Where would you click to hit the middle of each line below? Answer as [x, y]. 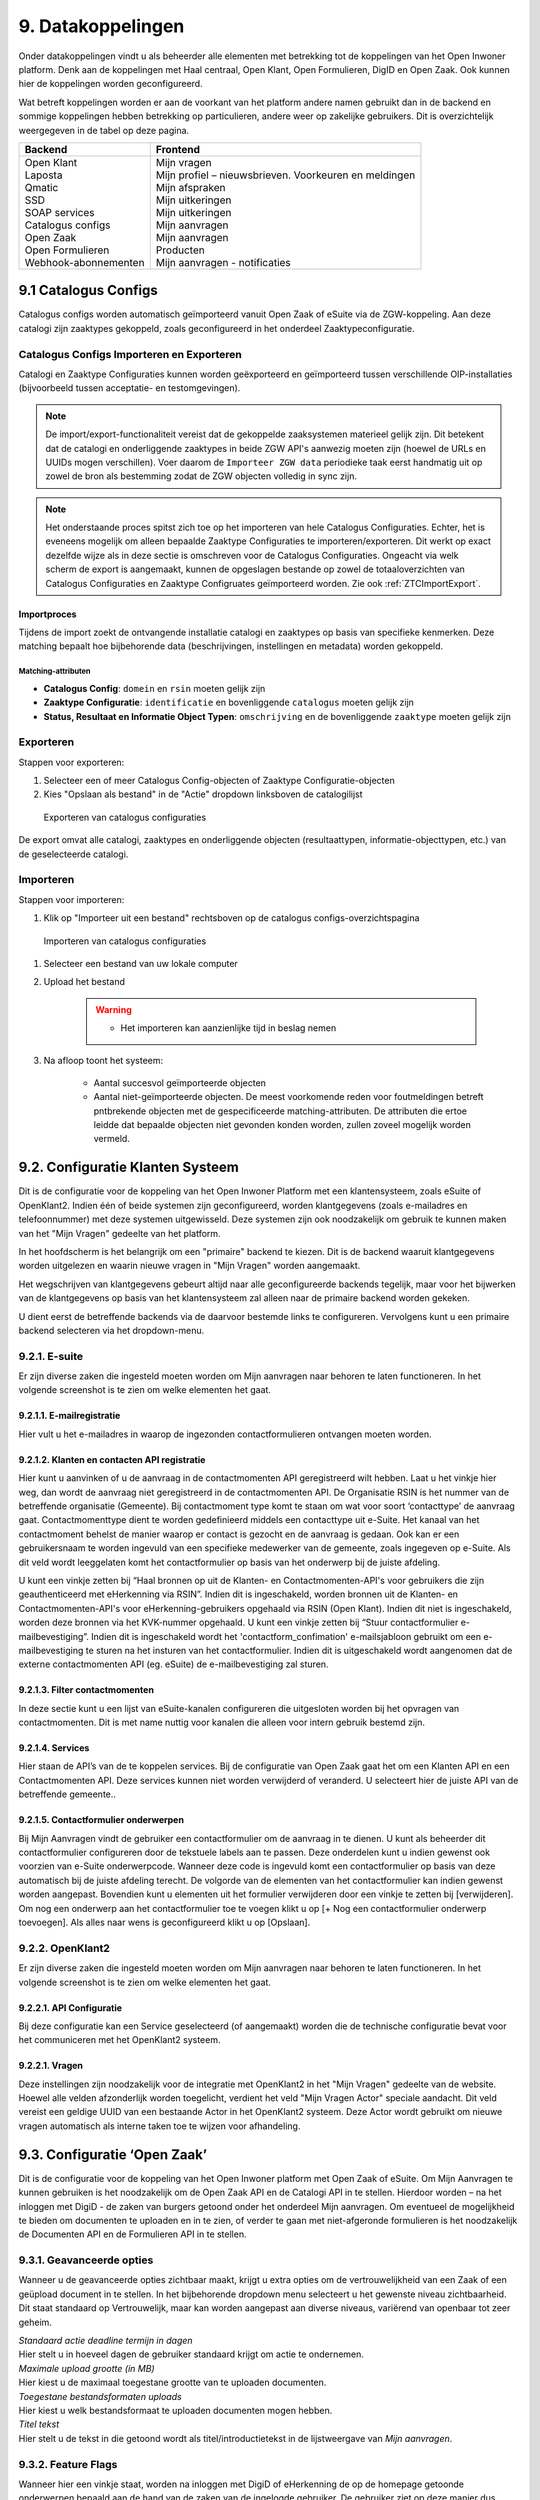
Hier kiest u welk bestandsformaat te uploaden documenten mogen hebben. [175, 2410]
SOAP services [59, 212]
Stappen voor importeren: [71, 899]
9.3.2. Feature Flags [68, 2464]
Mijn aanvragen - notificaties [223, 262]
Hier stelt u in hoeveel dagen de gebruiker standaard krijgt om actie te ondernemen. [191, 2354]
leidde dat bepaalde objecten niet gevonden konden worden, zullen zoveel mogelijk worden [282, 1125]
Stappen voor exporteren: [71, 762]
